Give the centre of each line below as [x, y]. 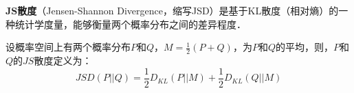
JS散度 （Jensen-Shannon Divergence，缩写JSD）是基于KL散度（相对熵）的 [172, 10]
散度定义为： [63, 61]
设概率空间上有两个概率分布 [68, 47]
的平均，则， [304, 47]
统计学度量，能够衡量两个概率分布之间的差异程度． [130, 24]
